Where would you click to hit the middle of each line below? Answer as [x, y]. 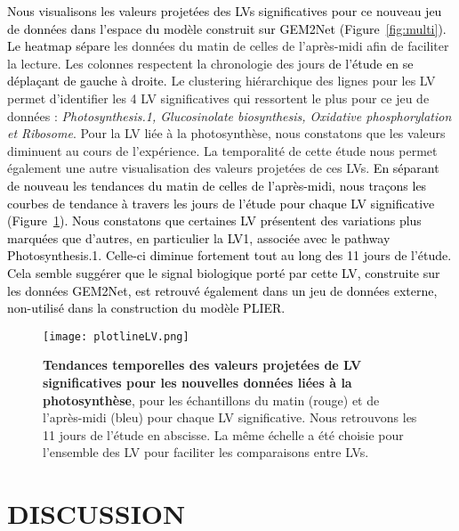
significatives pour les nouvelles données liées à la [197, 382]
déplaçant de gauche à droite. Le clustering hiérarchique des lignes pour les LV [221, 81]
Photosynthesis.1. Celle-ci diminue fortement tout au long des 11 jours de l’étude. [229, 255]
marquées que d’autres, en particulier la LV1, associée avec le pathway [199, 237]
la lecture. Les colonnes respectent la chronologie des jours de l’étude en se [210, 63]
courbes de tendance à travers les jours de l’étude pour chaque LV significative [221, 203]
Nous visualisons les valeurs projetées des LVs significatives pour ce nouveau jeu [225, 11]
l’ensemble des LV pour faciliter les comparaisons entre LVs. [206, 452]
